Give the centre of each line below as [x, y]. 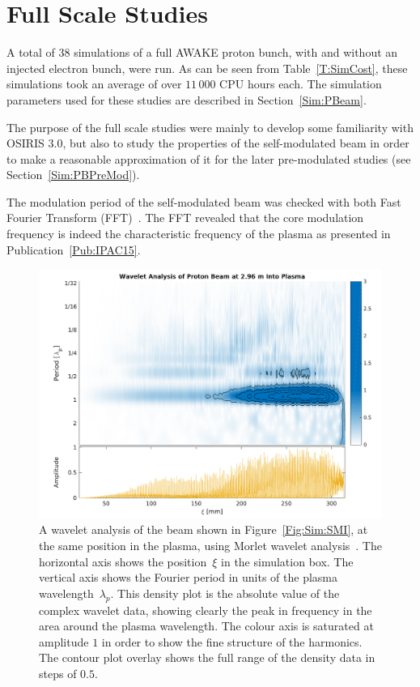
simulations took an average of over [94, 84]
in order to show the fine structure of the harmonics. [232, 641]
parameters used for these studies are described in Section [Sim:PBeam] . [187, 99]
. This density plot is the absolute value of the [225, 593]
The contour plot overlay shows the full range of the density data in [207, 657]
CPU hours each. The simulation [301, 84]
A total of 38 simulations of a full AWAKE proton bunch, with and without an [202, 52]
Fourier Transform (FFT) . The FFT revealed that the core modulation [185, 218]
